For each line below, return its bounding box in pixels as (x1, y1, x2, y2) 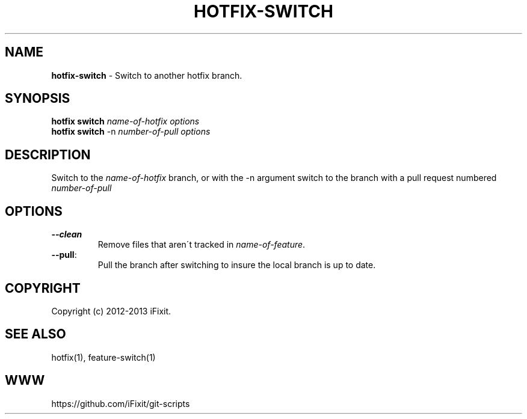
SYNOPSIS (5, 91, 70, 106)
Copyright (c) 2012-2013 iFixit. (51, 305, 171, 316)
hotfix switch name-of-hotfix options (51, 116, 200, 127)
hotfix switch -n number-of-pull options (51, 126, 211, 137)
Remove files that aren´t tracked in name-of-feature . (97, 239, 306, 250)
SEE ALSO (5, 326, 66, 342)
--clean (51, 229, 82, 240)
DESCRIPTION (5, 147, 91, 162)
